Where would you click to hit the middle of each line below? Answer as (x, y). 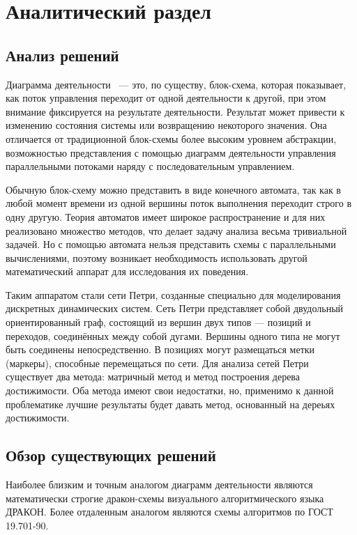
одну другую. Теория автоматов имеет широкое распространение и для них (166, 216)
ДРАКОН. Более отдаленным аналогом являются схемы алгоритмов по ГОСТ (169, 512)
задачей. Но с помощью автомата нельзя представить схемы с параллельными (171, 244)
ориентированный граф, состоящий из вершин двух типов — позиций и (158, 322)
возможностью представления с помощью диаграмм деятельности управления (171, 152)
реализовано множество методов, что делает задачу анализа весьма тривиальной (176, 230)
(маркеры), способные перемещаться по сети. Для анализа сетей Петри (157, 363)
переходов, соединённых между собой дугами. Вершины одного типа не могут (173, 335)
